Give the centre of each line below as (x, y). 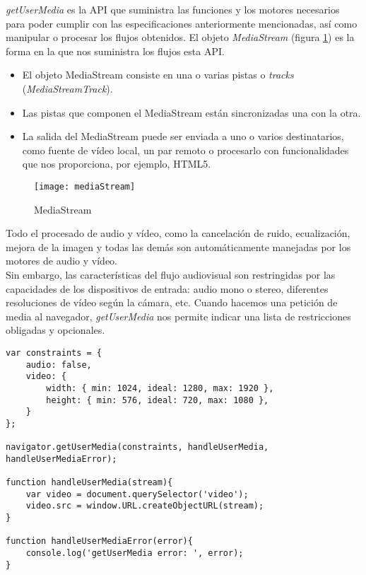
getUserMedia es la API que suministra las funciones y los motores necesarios (173, 9)
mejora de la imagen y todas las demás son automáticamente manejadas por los (178, 246)
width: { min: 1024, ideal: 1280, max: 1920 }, (160, 388)
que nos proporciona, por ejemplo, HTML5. (117, 164)
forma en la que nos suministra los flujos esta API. (115, 51)
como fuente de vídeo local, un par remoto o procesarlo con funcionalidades (185, 150)
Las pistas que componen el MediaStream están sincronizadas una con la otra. (191, 112)
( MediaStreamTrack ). (67, 88)
